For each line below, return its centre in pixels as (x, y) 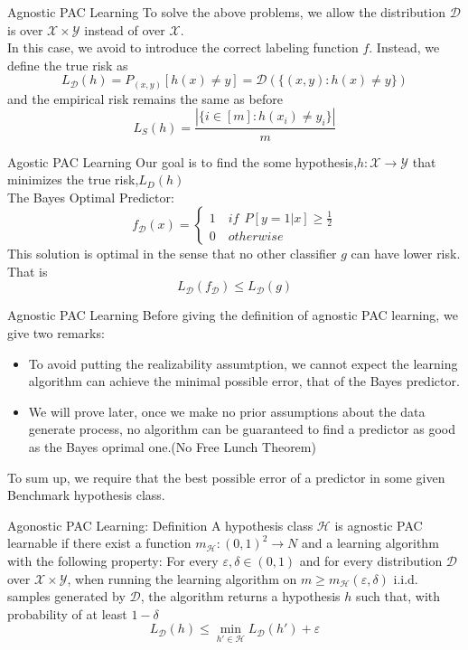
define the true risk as (68, 65)
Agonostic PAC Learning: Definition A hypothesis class (160, 525)
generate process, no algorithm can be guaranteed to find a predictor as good (242, 429)
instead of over (125, 29)
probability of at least (67, 613)
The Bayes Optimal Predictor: (91, 197)
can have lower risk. (406, 254)
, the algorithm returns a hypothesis (240, 596)
